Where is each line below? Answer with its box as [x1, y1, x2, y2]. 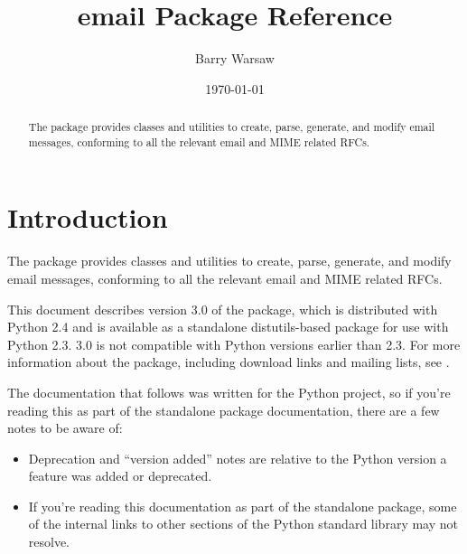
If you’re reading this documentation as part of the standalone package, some [28, 496, 457, 515]
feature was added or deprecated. [28, 466, 212, 485]
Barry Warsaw [195, 49, 275, 68]
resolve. [28, 532, 70, 551]
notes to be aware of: [7, 418, 123, 437]
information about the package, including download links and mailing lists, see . [7, 352, 450, 371]
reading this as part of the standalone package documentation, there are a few [7, 400, 440, 419]
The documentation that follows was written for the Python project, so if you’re [7, 382, 451, 401]
